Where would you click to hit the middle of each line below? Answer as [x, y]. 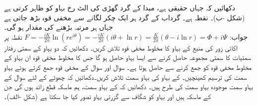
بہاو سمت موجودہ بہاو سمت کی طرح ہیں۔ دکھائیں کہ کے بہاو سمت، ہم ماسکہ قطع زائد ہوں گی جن [128, 86]
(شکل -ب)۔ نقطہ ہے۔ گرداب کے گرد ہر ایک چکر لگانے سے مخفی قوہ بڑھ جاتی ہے [125, 17]
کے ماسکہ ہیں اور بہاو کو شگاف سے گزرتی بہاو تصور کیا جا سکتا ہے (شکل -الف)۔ [108, 96]
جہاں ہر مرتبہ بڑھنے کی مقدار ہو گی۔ [59, 27]
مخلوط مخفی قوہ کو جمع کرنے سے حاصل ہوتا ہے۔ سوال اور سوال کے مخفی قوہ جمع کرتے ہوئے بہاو [128, 67]
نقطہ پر [13, 36]
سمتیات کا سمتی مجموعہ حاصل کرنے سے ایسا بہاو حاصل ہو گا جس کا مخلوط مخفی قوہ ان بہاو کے [128, 57]
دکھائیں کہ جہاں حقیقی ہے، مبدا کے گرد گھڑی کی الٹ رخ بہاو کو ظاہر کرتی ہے [120, 7]
